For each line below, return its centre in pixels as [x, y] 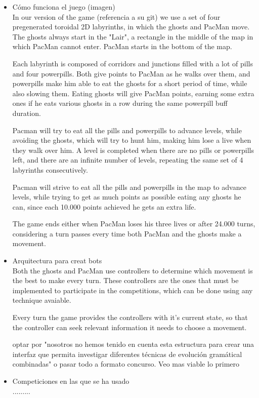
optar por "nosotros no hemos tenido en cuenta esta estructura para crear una [133, 344]
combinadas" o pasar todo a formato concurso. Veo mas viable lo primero [126, 364]
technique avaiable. [42, 300]
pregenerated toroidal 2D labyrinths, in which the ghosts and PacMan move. [131, 27]
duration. [27, 113]
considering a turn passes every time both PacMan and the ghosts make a [127, 233]
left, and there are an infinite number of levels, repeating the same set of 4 [128, 160]
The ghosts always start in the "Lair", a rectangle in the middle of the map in [133, 36]
